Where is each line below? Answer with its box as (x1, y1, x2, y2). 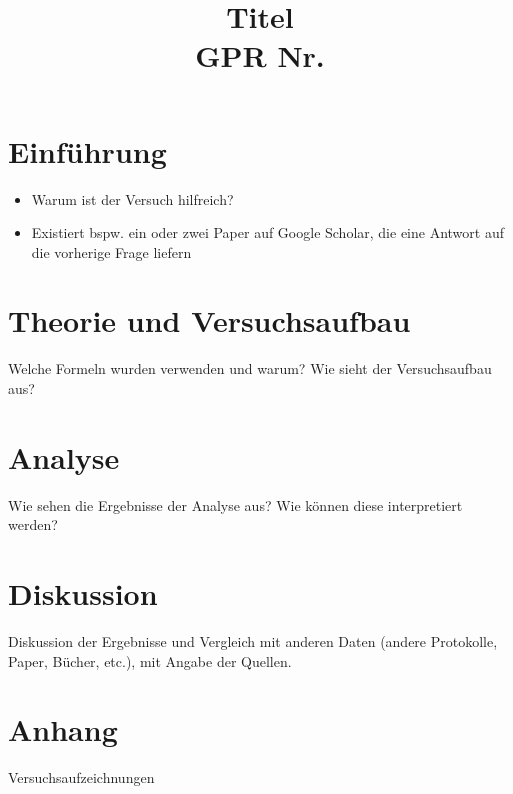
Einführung (8, 130, 167, 171)
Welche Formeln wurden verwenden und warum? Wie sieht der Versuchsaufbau (8, 358, 492, 379)
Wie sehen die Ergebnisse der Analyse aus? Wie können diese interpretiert (8, 494, 463, 515)
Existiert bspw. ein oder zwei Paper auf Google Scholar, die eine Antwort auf (31, 222, 504, 243)
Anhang (8, 709, 118, 750)
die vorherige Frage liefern (31, 241, 192, 262)
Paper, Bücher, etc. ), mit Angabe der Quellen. (8, 650, 292, 671)
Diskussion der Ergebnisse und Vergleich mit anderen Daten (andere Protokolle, (8, 631, 498, 652)
